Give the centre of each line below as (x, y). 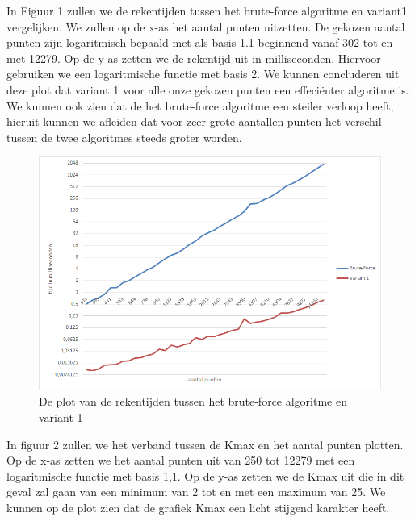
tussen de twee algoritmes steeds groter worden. (124, 137)
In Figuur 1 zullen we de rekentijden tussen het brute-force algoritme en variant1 (207, 10)
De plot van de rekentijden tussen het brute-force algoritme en (193, 401)
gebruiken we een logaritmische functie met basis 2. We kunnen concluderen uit (203, 74)
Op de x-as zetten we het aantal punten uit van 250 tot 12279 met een (181, 460)
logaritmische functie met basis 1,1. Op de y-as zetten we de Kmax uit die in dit (205, 475)
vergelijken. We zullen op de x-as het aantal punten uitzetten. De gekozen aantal (206, 26)
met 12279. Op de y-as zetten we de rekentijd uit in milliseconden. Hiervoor (194, 58)
